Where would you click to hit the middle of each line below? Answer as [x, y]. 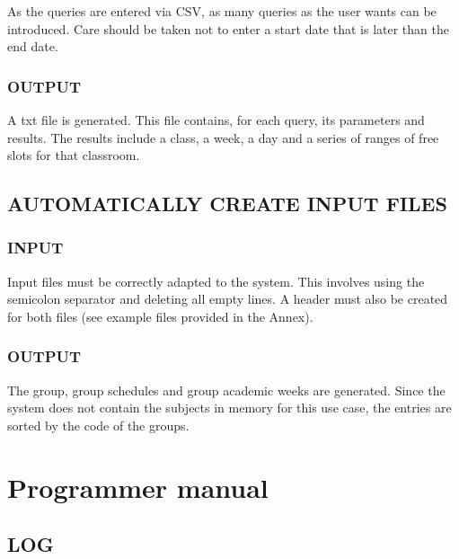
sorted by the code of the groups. [98, 425]
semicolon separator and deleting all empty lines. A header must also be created [228, 299]
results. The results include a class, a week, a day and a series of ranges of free [223, 137]
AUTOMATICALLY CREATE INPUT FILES [227, 204]
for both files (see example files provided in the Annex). [160, 316]
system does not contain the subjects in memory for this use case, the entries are [229, 408]
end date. [33, 46]
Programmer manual [138, 487]
